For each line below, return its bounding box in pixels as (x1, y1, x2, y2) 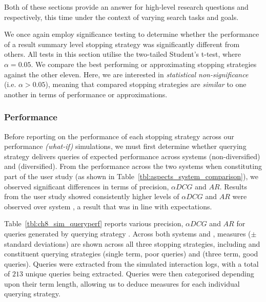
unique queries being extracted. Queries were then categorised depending (25, 268, 254, 279)
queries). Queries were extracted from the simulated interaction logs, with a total (4, 258, 259, 269)
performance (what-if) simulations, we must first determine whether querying (4, 141, 247, 152)
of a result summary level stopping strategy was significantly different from (4, 38, 240, 49)
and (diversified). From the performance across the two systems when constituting (4, 161, 262, 171)
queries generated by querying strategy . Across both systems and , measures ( (4, 228, 251, 239)
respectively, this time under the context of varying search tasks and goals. (4, 11, 239, 22)
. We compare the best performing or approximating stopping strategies (31, 58, 257, 69)
